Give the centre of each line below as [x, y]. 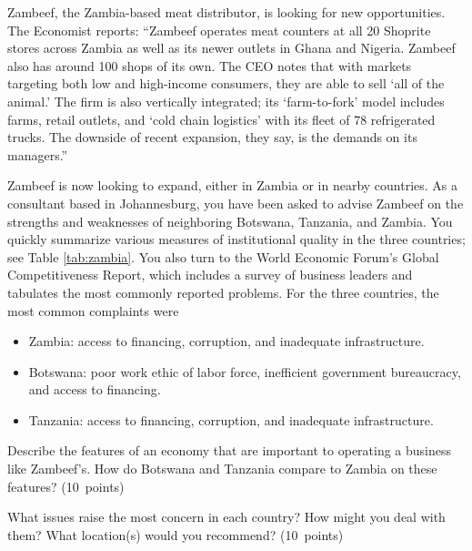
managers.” [38, 154]
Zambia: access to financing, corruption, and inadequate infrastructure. [226, 341]
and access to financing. [95, 389]
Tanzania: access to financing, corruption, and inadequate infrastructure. [231, 419]
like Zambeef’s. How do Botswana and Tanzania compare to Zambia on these [222, 469]
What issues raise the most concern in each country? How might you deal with [226, 517]
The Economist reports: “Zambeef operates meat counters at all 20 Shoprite [219, 30]
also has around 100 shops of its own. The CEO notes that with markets [210, 65]
